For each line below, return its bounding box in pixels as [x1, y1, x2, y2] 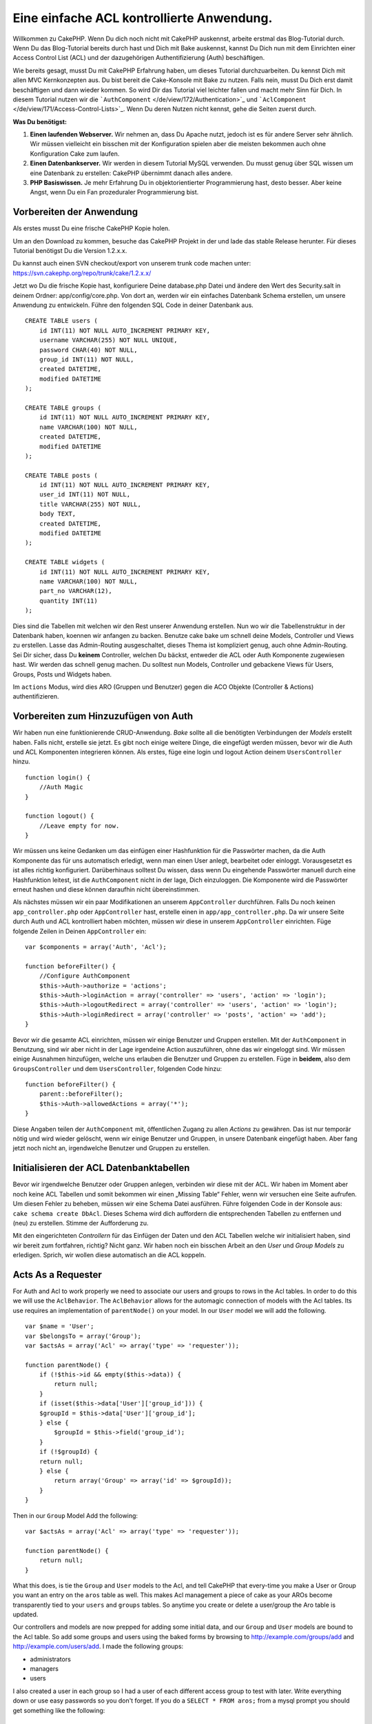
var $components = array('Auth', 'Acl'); [25, 943, 167, 951]
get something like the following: [12, 1706, 105, 1714]
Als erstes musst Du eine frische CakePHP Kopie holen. [12, 224, 170, 232]
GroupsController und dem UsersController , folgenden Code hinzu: [12, 1064, 223, 1072]
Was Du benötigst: [12, 117, 68, 126]
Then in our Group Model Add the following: [12, 1511, 138, 1520]
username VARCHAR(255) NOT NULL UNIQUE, [39, 337, 178, 344]
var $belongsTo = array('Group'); [25, 1332, 141, 1340]
